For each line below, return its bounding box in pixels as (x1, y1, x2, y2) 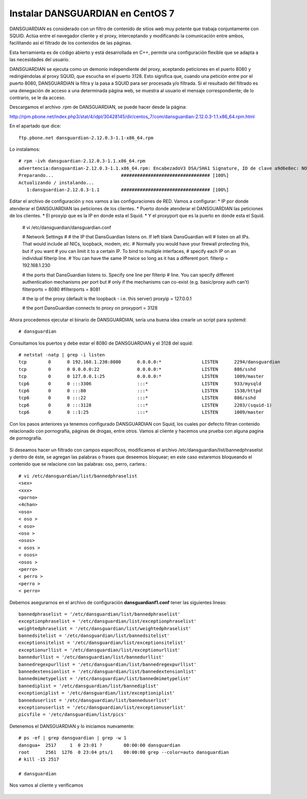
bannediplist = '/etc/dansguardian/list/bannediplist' (18, 683, 159, 689)
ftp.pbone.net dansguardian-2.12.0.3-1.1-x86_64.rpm (18, 135, 153, 141)
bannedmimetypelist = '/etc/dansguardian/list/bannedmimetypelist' (18, 676, 191, 682)
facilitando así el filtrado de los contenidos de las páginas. (9, 40, 132, 46)
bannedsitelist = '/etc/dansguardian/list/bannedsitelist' (18, 633, 170, 638)
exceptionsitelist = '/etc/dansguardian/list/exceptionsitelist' (18, 640, 186, 646)
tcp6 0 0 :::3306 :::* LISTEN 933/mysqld (18, 381, 261, 387)
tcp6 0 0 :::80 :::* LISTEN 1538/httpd (18, 388, 261, 393)
